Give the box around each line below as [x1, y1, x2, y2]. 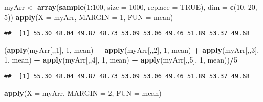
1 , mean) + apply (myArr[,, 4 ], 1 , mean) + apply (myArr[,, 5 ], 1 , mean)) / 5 [4, 54, 238, 65]
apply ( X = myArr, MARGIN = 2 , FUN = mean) [4, 87, 162, 98]
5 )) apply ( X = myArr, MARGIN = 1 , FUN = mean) [4, 11, 173, 22]
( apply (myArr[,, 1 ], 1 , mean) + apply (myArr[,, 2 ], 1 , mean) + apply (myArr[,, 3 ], [4, 44, 259, 55]
